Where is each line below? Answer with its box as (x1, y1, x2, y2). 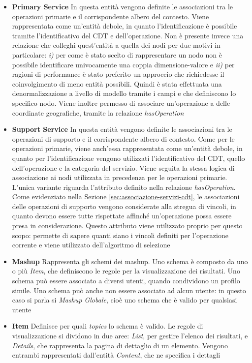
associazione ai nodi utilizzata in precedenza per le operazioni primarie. (12, 172, 227, 182)
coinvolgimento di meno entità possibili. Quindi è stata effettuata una (12, 78, 222, 89)
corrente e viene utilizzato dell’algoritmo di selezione (12, 240, 170, 250)
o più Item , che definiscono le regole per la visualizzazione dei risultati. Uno (12, 266, 240, 276)
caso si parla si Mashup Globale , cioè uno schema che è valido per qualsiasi (12, 295, 237, 305)
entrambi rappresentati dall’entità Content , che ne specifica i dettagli (12, 350, 220, 360)
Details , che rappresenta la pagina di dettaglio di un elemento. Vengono (12, 340, 228, 350)
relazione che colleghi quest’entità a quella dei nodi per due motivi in (12, 40, 220, 50)
